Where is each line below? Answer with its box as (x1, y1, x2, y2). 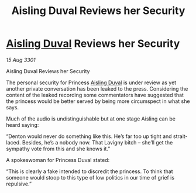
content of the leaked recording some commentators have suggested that (6, 91, 184, 98)
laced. (6, 139, 22, 146)
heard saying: (6, 121, 39, 128)
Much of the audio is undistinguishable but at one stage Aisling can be (6, 115, 176, 122)
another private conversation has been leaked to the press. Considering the (6, 85, 188, 92)
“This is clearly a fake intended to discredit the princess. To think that (6, 168, 174, 175)
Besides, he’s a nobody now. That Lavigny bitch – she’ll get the (22, 139, 173, 146)
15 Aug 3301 (6, 56, 36, 63)
